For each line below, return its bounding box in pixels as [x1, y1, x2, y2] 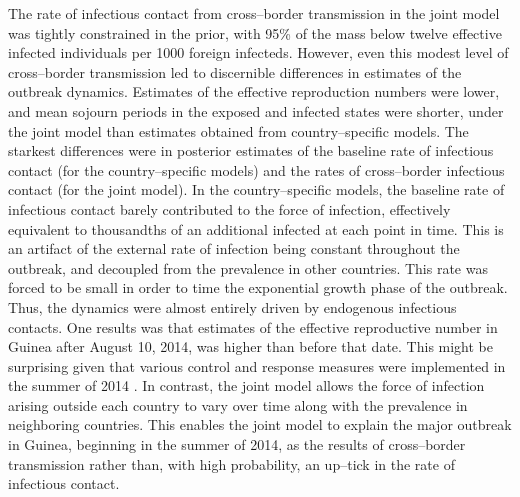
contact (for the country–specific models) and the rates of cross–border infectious [8, 159, 505, 180]
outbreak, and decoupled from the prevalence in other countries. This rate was [8, 257, 488, 278]
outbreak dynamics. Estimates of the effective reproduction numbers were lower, [8, 81, 500, 102]
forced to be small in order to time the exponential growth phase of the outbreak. [8, 277, 508, 298]
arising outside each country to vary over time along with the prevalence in [8, 394, 468, 415]
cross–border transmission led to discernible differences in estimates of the [8, 61, 462, 82]
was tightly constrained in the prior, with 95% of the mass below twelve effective [8, 22, 502, 43]
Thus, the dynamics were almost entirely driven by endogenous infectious [8, 296, 457, 317]
